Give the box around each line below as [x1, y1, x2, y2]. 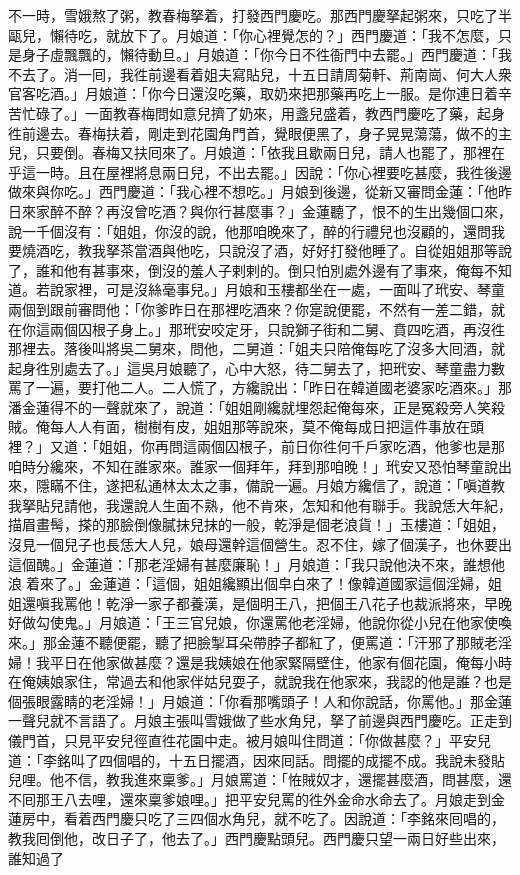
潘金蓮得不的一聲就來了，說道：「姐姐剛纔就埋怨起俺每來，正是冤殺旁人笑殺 [8, 396, 505, 417]
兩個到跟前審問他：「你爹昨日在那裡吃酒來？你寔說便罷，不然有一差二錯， [8, 298, 491, 319]
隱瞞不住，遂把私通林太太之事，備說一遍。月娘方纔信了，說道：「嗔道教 [35, 475, 505, 496]
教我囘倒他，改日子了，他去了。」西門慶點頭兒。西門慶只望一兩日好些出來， [8, 827, 505, 848]
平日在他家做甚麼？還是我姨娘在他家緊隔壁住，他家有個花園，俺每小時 [49, 651, 512, 672]
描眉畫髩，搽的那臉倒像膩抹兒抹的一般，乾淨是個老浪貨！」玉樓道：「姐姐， [8, 514, 505, 535]
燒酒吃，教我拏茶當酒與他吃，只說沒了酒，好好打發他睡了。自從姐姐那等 [21, 240, 498, 261]
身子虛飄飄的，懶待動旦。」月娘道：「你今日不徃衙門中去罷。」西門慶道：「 [21, 44, 498, 65]
